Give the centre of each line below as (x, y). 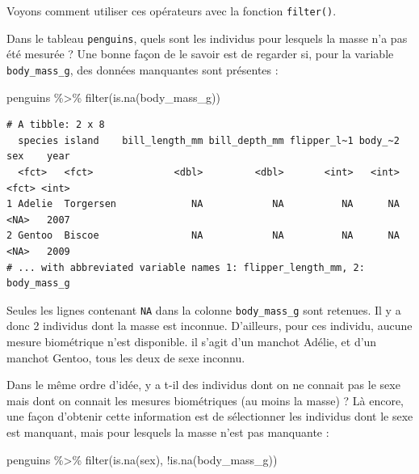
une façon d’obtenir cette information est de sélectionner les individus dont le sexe (210, 416)
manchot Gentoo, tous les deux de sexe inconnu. (126, 357)
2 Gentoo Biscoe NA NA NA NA (203, 236)
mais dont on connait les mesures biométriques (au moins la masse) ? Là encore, (205, 400)
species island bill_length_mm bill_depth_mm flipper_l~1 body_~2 (209, 140)
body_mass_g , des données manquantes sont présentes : (142, 69)
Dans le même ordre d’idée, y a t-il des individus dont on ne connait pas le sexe (203, 385)
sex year (38, 157)
